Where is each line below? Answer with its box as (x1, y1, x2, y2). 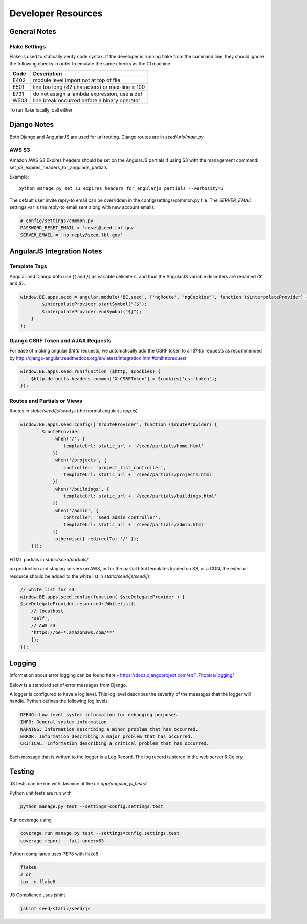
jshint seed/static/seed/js (20, 906, 91, 912)
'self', (31, 615, 51, 621)
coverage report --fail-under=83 (20, 838, 104, 844)
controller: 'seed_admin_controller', (63, 515, 161, 520)
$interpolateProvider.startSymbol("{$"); (41, 301, 147, 307)
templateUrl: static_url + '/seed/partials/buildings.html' (63, 493, 217, 499)
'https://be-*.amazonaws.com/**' (31, 629, 115, 635)
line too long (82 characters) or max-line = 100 (33, 83, 145, 91)
